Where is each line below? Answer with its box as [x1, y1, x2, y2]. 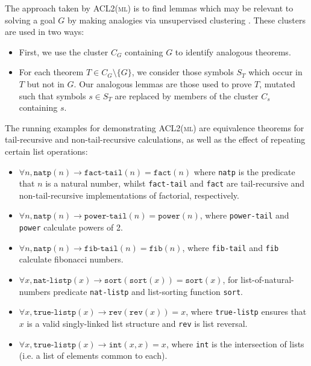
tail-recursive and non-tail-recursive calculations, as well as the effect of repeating [5, 133, 306, 146]
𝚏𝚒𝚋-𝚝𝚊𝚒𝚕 [84, 244, 118, 253]
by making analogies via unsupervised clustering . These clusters [68, 13, 306, 26]
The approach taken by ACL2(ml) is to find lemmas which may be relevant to [5, 2, 294, 14]
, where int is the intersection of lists [166, 337, 304, 350]
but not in [27, 77, 64, 90]
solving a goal [5, 13, 55, 26]
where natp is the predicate [193, 165, 295, 178]
